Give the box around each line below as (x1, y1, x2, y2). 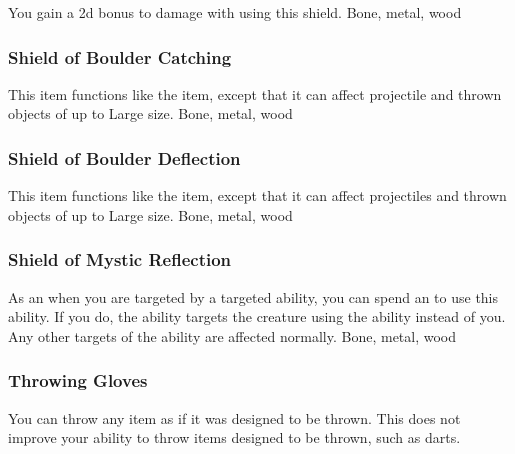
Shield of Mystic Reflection (8, 247, 232, 272)
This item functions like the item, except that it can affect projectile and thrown (8, 83, 502, 104)
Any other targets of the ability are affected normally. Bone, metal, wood (8, 325, 457, 346)
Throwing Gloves (8, 368, 148, 393)
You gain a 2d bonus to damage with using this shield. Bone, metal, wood (8, 2, 462, 22)
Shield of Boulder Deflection (8, 145, 241, 170)
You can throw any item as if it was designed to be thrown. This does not (8, 407, 461, 428)
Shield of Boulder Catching (8, 44, 232, 69)
